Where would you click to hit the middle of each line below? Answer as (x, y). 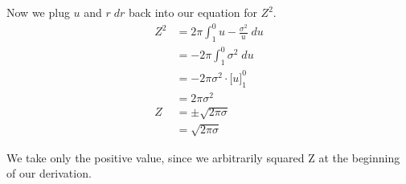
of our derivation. (49, 173)
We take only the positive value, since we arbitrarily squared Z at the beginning (203, 157)
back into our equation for (193, 12)
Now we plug (38, 12)
